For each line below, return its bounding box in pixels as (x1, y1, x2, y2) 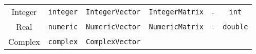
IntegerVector (86, 7, 141, 16)
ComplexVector (86, 37, 141, 46)
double (223, 22, 248, 31)
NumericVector (86, 22, 141, 31)
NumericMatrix (149, 22, 204, 31)
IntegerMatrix (149, 7, 204, 16)
